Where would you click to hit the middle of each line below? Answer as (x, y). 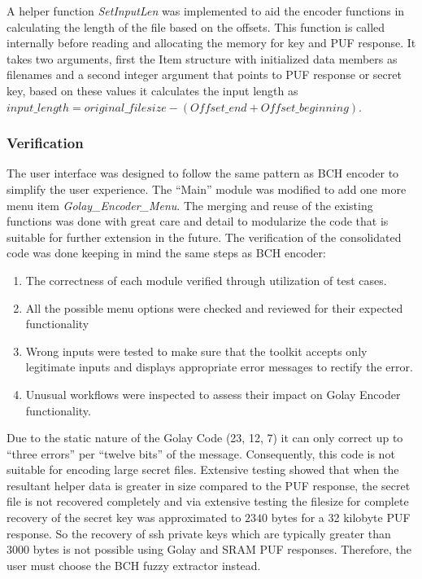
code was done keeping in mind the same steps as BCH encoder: (166, 253)
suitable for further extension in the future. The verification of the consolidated (204, 237)
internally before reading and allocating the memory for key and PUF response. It (211, 43)
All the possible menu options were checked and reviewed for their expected (214, 307)
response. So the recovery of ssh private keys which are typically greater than (199, 533)
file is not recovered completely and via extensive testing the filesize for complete (208, 501)
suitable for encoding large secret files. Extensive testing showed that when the (203, 469)
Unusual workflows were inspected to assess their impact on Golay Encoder (213, 394)
